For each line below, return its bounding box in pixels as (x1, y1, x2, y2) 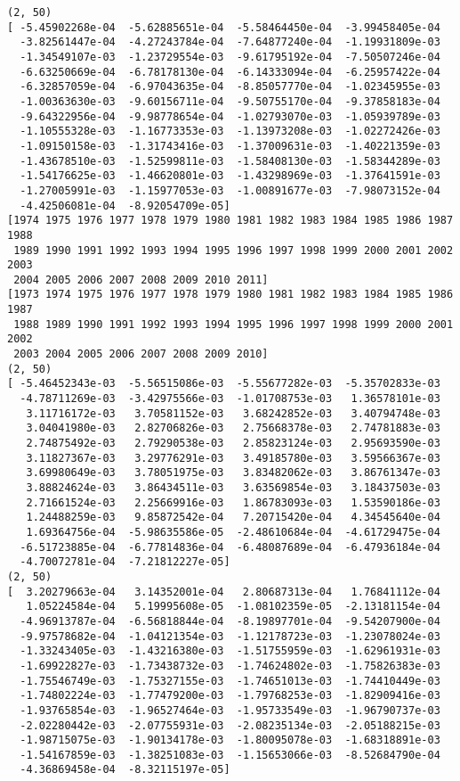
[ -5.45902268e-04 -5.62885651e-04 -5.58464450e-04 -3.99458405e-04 (7, 21, 440, 34)
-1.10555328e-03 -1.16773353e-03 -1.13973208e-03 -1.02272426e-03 (20, 125, 440, 138)
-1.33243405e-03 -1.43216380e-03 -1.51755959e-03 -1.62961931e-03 (20, 645, 440, 658)
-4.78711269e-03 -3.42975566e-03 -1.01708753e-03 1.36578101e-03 (20, 392, 440, 406)
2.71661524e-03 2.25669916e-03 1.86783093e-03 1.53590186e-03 (26, 496, 440, 509)
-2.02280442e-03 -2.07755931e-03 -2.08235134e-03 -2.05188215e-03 (20, 719, 440, 732)
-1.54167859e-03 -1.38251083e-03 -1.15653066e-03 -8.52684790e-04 (20, 748, 440, 761)
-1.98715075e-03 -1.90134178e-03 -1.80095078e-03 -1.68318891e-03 (20, 734, 440, 747)
